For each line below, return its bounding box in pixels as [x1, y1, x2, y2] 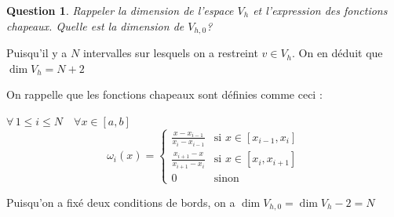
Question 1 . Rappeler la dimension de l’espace [6, 2, 234, 18]
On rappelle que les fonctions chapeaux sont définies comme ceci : [6, 86, 323, 103]
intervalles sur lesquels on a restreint [82, 45, 258, 61]
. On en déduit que [292, 45, 383, 61]
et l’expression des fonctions [253, 2, 388, 18]
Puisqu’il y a [6, 45, 67, 61]
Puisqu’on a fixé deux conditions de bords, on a [6, 193, 235, 210]
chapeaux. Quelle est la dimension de [6, 17, 184, 34]
